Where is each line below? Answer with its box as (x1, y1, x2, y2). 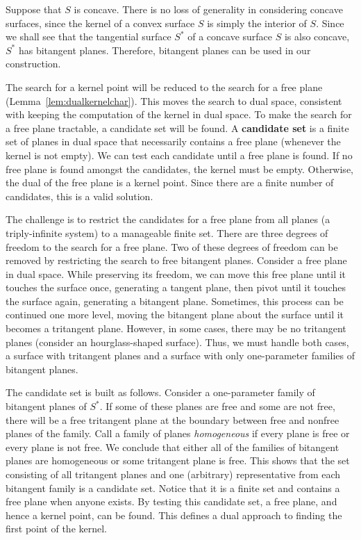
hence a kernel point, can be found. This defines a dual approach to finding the (6, 507, 342, 522)
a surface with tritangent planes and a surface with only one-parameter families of (6, 348, 355, 363)
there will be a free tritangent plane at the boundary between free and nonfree (6, 412, 339, 427)
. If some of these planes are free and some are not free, (99, 399, 335, 414)
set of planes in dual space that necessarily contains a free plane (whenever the (6, 134, 341, 149)
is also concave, (284, 29, 350, 44)
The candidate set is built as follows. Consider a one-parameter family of (6, 385, 315, 400)
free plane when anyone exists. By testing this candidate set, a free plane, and (6, 494, 337, 509)
